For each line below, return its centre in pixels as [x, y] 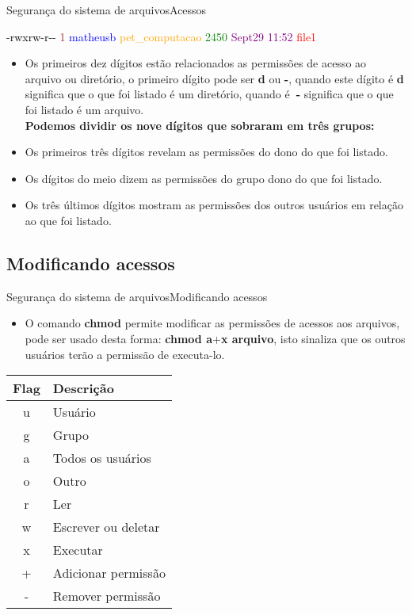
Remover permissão [107, 596]
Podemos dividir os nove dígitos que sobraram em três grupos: [200, 125]
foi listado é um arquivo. [84, 109]
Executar [78, 550]
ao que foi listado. [68, 220]
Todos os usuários [102, 458]
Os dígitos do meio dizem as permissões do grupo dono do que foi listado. [204, 178]
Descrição [83, 388]
